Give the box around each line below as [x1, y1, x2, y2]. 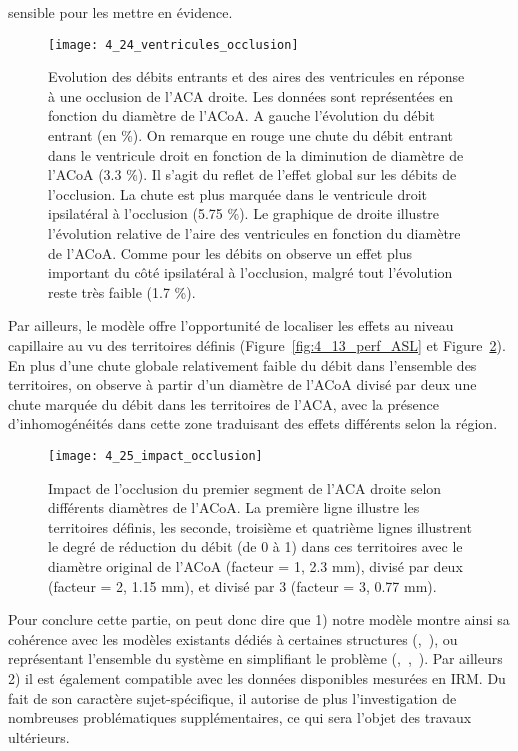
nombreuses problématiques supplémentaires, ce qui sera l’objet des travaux [8, 707, 472, 728]
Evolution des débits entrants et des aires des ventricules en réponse [48, 66, 465, 87]
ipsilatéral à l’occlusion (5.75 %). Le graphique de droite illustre [48, 203, 440, 224]
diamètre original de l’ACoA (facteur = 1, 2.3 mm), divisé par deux [48, 555, 463, 576]
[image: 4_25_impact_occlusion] [48, 448, 263, 463]
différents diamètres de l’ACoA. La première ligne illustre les [48, 497, 420, 518]
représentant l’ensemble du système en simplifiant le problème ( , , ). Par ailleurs [8, 648, 503, 669]
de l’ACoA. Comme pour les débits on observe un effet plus [48, 242, 412, 263]
